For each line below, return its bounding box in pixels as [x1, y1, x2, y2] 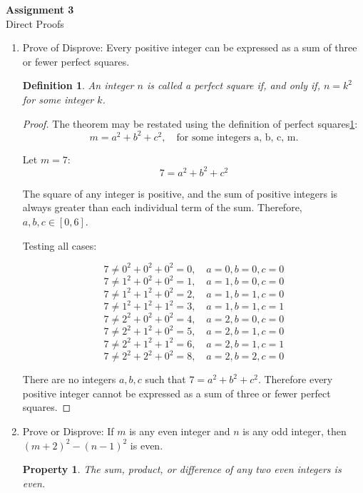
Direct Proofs [6, 16, 64, 31]
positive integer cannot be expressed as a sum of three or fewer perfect [22, 385, 331, 400]
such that [145, 372, 186, 387]
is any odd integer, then [242, 423, 347, 438]
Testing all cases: [22, 238, 97, 253]
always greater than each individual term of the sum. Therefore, [22, 200, 302, 215]
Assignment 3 [6, 2, 74, 16]
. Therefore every [257, 372, 333, 387]
